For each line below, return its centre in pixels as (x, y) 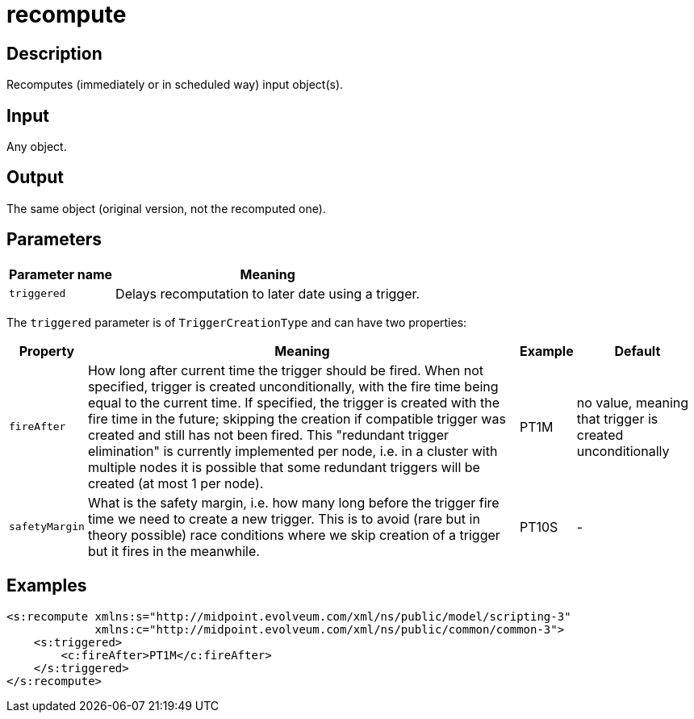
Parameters (54, 240)
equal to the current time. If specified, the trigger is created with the (293, 402)
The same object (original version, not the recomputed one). (166, 208)
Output (35, 178)
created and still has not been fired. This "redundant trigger (268, 435)
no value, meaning (633, 402)
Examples (47, 586)
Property (47, 351)
